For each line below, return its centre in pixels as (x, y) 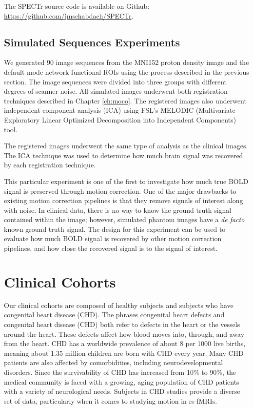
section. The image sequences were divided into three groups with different (115, 81)
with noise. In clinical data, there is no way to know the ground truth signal (118, 210)
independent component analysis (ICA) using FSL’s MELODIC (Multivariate (120, 110)
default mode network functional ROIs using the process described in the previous (126, 72)
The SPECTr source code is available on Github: (77, 6)
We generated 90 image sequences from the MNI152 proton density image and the (126, 62)
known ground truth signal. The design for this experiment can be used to (115, 229)
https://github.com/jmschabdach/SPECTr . (69, 15)
